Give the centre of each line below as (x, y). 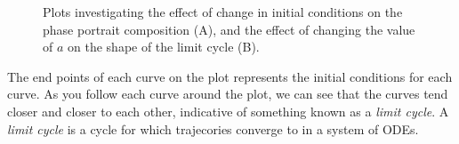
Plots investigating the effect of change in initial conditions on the (223, 12)
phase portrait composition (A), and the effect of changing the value (229, 29)
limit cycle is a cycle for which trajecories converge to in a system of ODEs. (213, 128)
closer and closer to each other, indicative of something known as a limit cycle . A (228, 111)
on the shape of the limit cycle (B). (164, 47)
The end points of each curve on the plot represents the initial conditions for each (230, 76)
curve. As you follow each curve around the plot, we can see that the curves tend (228, 94)
